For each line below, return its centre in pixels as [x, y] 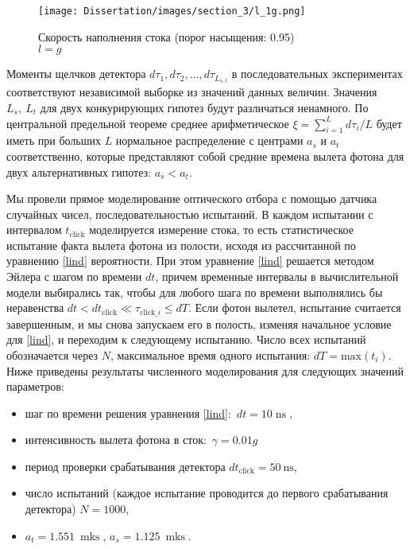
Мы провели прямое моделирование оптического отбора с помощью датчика [192, 199]
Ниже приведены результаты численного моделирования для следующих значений [205, 370]
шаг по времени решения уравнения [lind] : [128, 413]
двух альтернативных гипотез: [79, 171]
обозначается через [52, 354]
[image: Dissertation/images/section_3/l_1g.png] [172, 11]
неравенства [35, 308]
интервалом [34, 230]
